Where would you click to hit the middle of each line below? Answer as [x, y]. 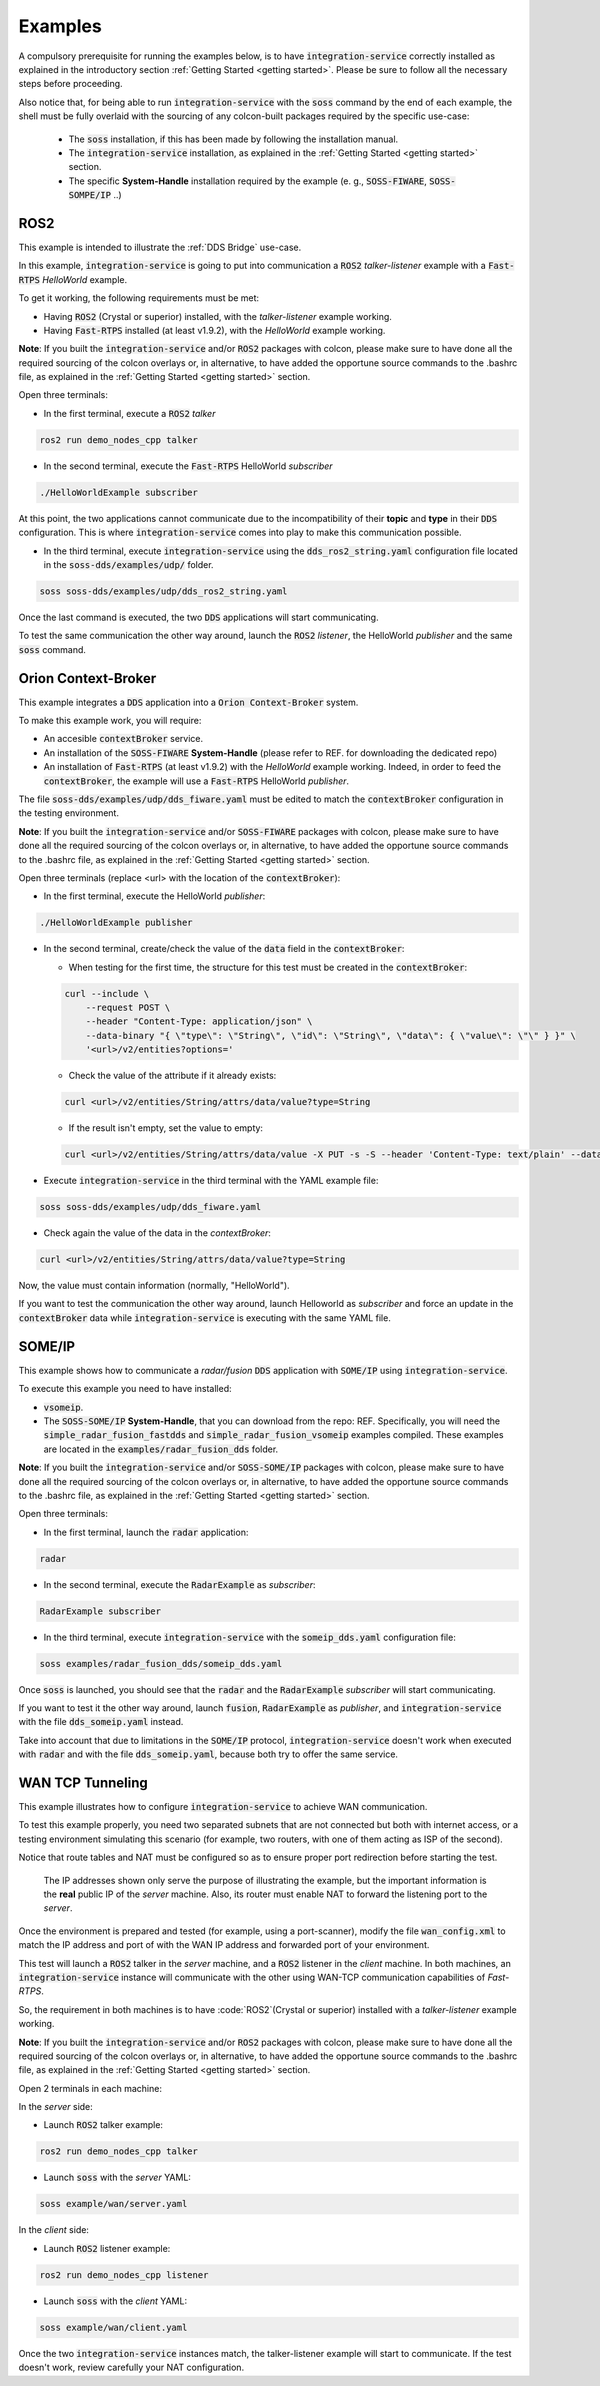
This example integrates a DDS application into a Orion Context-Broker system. [188, 702]
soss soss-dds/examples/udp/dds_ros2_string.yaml [163, 591]
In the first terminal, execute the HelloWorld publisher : [154, 896]
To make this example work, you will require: [110, 721]
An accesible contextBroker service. [123, 739]
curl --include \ [107, 993]
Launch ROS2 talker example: [103, 2125]
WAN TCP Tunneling [83, 1782]
